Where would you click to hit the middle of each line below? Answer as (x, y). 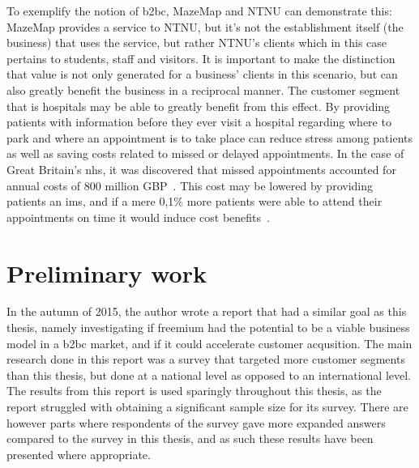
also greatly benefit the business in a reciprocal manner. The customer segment (203, 89)
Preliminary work (107, 272)
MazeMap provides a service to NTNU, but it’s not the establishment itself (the (205, 26)
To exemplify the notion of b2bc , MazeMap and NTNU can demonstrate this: (199, 11)
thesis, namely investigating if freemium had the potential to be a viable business (208, 328)
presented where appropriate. (79, 454)
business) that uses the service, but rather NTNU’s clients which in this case (197, 43)
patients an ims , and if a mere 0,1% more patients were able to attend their (195, 201)
